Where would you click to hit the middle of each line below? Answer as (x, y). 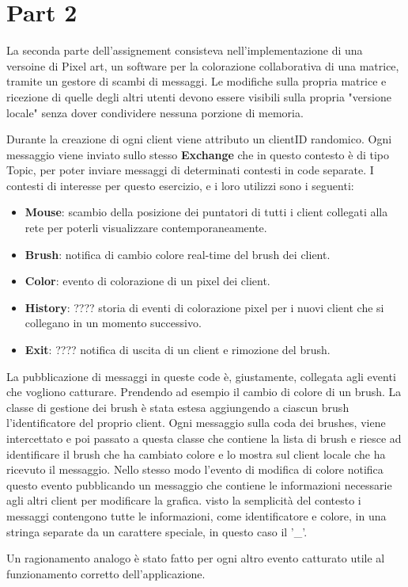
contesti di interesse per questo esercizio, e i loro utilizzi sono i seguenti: (180, 185)
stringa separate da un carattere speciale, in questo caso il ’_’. (157, 531)
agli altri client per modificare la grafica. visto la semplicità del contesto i (184, 500)
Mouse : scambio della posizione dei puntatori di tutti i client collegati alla (206, 212)
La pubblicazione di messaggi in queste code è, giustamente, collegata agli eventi (201, 376)
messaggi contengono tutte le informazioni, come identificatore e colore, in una (196, 515)
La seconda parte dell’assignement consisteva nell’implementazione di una (185, 50)
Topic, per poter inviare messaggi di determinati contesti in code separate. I (190, 170)
